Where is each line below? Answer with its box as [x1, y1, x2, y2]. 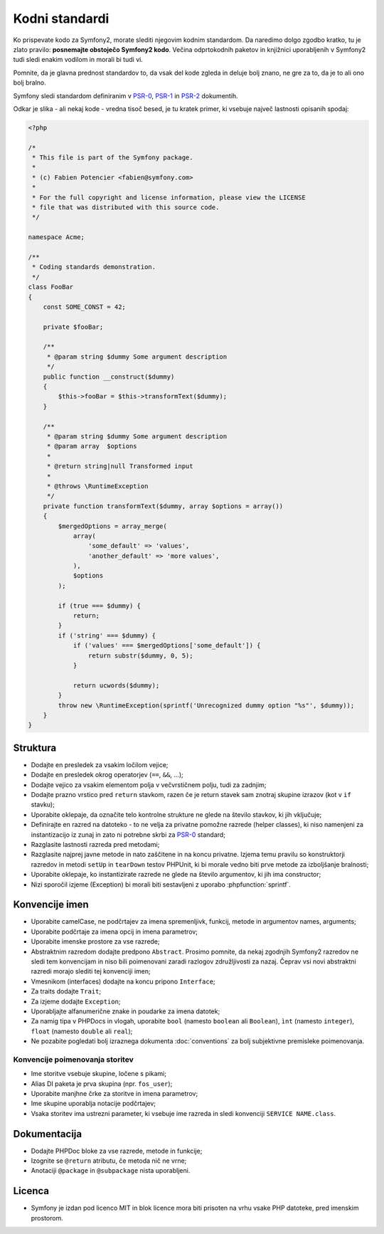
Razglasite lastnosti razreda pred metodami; [31, 840, 160, 848]
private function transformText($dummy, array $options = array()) [43, 502, 284, 510]
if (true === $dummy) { [58, 601, 142, 610]
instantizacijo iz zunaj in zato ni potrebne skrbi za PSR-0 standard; [31, 830, 225, 839]
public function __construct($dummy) [43, 372, 175, 381]
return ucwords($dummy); [73, 681, 160, 690]
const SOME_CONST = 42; [43, 302, 126, 311]
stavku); [31, 801, 55, 809]
